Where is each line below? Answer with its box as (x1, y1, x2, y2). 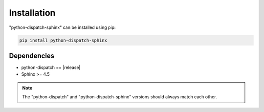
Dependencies (9, 51, 55, 60)
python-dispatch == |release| (21, 65, 81, 70)
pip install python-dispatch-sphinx (19, 37, 108, 43)
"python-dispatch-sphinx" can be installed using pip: (9, 24, 116, 30)
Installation (9, 7, 56, 18)
